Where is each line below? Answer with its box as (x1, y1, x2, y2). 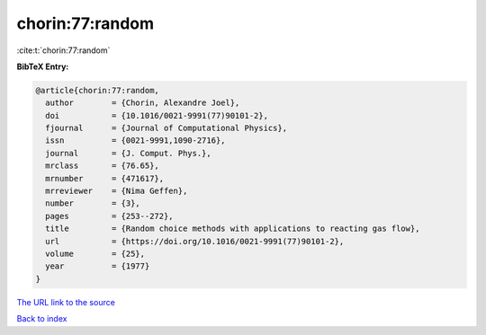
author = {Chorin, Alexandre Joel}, (45, 98, 240, 108)
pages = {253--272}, (45, 211, 175, 221)
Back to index (16, 313, 67, 324)
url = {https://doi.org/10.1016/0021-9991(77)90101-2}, (45, 236, 345, 246)
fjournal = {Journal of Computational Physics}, (45, 123, 288, 134)
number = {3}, (45, 198, 141, 208)
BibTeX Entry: (16, 61, 69, 72)
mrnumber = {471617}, (45, 173, 165, 183)
